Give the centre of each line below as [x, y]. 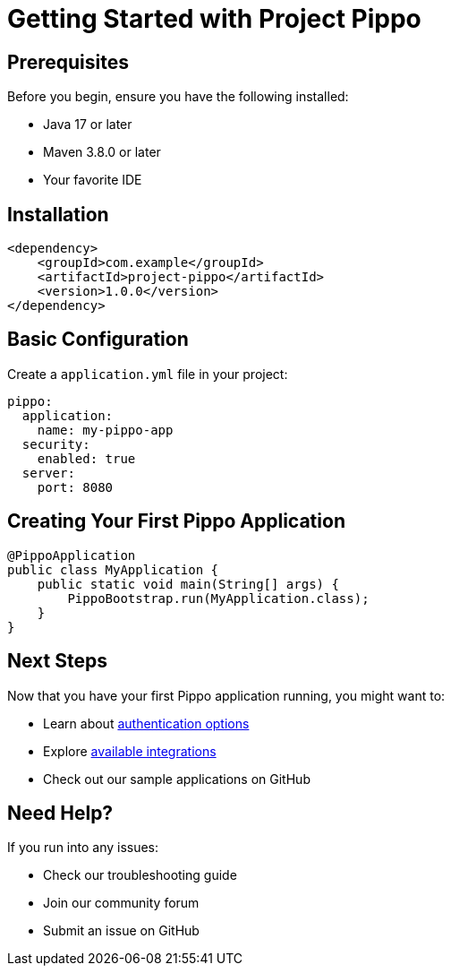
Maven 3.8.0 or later [102, 152]
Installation [58, 214]
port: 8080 [75, 487]
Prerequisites [68, 62]
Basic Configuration [98, 340]
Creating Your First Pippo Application [176, 521]
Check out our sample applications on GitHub [177, 779]
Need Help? [60, 813]
